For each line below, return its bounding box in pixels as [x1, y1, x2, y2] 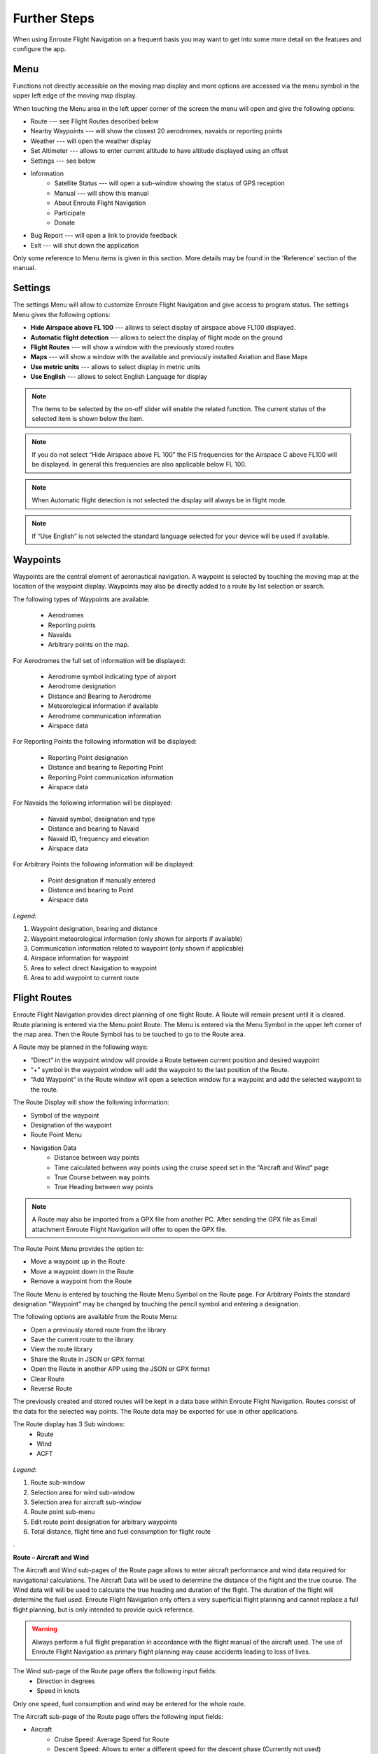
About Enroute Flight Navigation [54, 199, 146, 207]
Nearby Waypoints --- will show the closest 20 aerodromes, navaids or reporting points [30, 127, 283, 135]
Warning [31, 1625, 57, 1633]
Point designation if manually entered [48, 876, 155, 884]
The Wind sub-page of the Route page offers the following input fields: [13, 1667, 217, 1675]
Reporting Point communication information [48, 772, 174, 782]
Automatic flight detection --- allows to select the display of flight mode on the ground [30, 333, 283, 342]
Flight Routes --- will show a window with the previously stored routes [30, 342, 234, 351]
